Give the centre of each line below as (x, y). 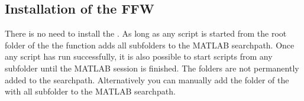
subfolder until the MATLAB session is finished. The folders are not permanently (152, 68)
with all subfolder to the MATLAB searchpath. (90, 91)
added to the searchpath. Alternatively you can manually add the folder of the (147, 79)
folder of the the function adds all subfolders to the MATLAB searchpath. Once (150, 45)
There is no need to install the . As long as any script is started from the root (146, 33)
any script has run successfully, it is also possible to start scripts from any (139, 56)
